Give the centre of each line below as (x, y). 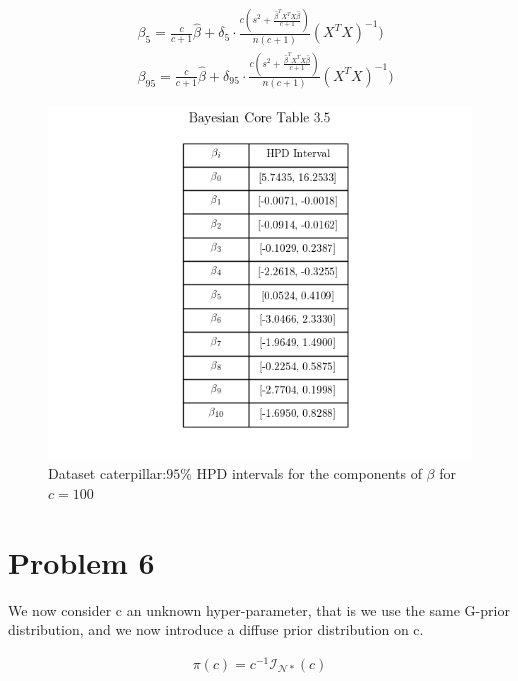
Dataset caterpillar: (107, 473)
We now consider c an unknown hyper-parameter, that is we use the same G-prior (259, 609)
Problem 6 (81, 561)
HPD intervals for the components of (309, 473)
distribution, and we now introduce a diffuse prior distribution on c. (216, 629)
